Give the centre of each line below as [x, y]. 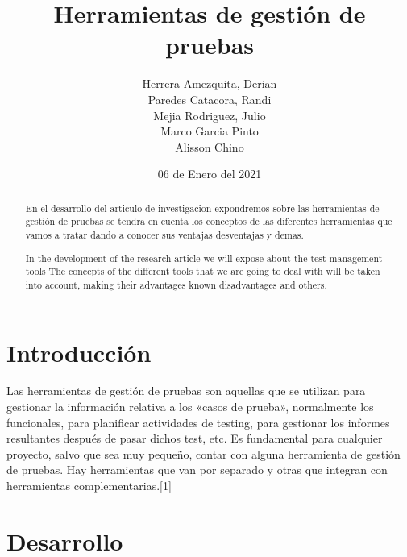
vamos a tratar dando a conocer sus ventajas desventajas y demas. [164, 234]
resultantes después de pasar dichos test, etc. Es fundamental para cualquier [195, 438]
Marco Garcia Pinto [210, 131]
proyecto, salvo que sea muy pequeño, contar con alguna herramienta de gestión [203, 453]
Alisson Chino [210, 146]
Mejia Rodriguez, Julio [210, 115]
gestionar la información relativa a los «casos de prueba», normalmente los [190, 407]
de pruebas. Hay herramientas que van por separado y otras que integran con [197, 470]
